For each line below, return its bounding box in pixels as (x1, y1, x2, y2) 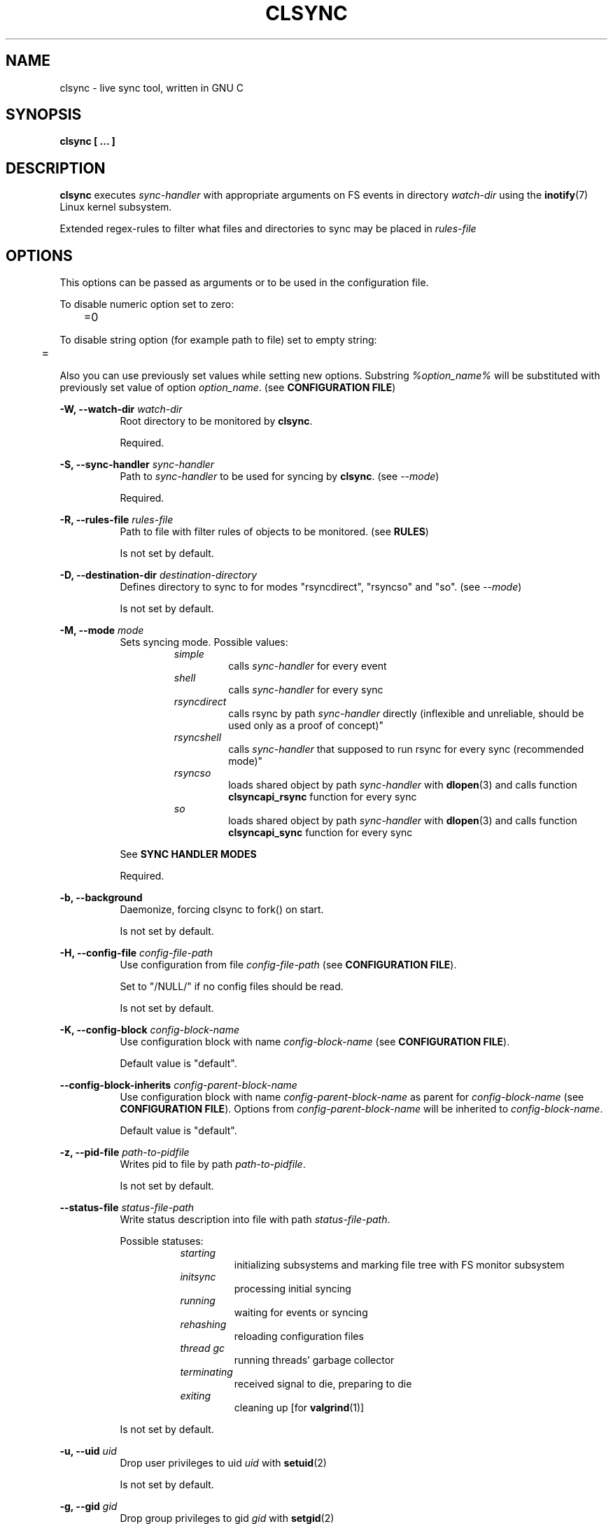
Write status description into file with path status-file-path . (120, 1213, 390, 1226)
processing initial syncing (234, 1283, 351, 1295)
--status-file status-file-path (59, 1201, 195, 1214)
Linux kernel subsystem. (59, 201, 172, 213)
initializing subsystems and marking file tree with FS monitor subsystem (234, 1259, 565, 1271)
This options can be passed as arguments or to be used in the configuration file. (59, 276, 429, 289)
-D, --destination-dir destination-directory (59, 569, 258, 581)
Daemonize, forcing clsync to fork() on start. (120, 903, 324, 916)
